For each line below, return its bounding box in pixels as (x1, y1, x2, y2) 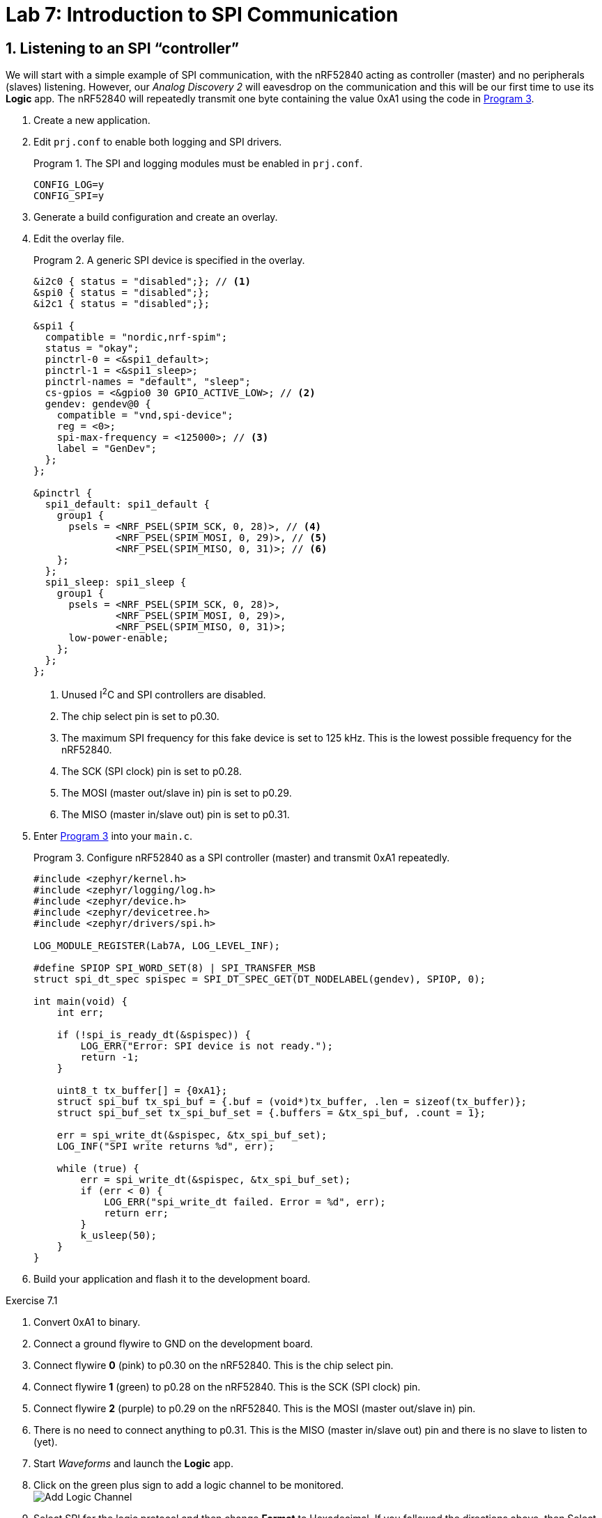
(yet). (33, 1435, 58, 1448)
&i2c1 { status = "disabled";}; (33, 298, 210, 310)
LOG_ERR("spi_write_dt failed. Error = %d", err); (104, 1196, 386, 1207)
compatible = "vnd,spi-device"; (56, 409, 233, 421)
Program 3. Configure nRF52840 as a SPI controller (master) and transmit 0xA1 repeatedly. (33, 851, 450, 863)
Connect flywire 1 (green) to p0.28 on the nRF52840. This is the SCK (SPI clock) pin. (33, 1380, 421, 1393)
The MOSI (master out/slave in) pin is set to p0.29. (61, 786, 292, 799)
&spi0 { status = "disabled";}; (33, 287, 210, 299)
